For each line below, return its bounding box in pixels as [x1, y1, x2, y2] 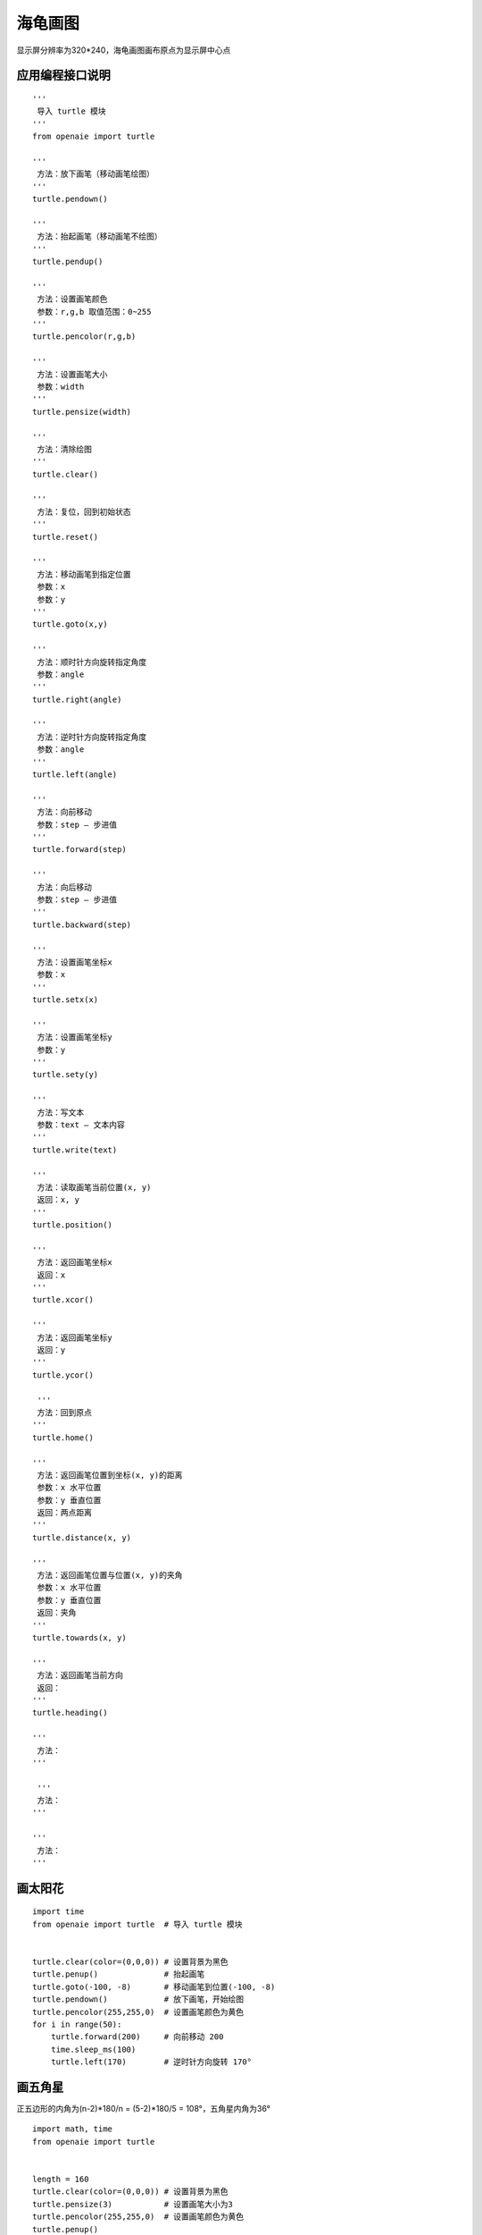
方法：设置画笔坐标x [37, 957, 112, 967]
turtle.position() [32, 1220, 113, 1230]
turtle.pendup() [32, 257, 104, 267]
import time [32, 1907, 85, 1917]
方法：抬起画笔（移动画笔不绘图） [37, 232, 162, 241]
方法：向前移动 [37, 807, 93, 817]
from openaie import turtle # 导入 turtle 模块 [32, 1919, 243, 1929]
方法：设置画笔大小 [37, 369, 108, 379]
